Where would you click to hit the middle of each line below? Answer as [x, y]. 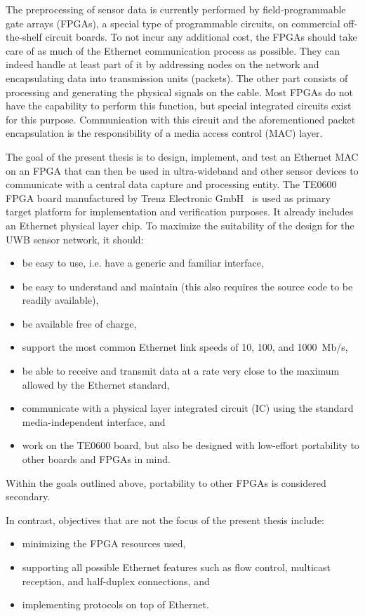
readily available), [60, 300]
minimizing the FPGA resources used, [104, 543]
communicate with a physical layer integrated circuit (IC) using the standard [188, 408]
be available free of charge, [79, 323]
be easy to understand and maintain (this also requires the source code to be [187, 286]
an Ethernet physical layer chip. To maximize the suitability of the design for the [180, 225]
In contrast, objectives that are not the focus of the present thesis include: [165, 520]
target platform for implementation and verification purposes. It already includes [180, 212]
